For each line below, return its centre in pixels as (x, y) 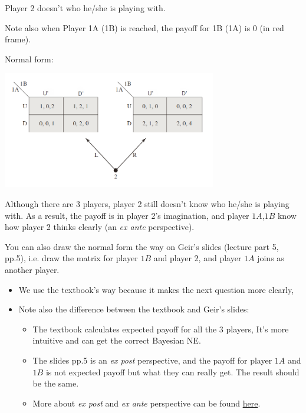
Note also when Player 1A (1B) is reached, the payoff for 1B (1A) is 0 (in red (144, 27)
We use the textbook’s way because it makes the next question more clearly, (156, 289)
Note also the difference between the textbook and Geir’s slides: (134, 309)
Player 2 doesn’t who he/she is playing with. (85, 8)
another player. (32, 270)
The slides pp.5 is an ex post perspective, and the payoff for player (152, 360)
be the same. (56, 383)
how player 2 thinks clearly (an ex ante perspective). (100, 227)
